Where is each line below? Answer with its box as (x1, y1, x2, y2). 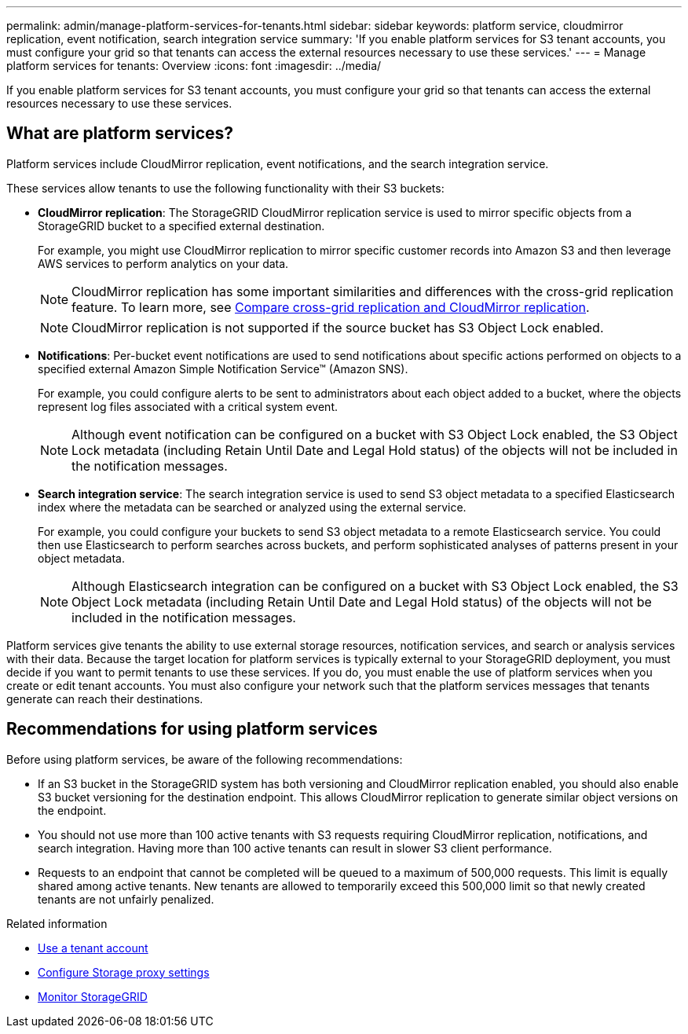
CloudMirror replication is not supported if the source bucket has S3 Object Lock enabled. (71, 319, 604, 335)
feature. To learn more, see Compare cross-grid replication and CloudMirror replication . (71, 299, 590, 315)
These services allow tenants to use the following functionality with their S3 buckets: (6, 181, 445, 195)
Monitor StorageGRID (38, 989, 148, 1003)
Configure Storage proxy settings (38, 965, 210, 979)
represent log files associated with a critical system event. (38, 399, 338, 413)
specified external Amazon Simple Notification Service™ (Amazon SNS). (38, 361, 408, 376)
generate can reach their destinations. (6, 691, 203, 706)
